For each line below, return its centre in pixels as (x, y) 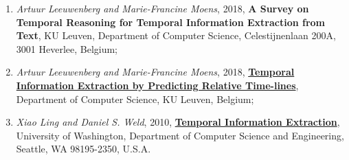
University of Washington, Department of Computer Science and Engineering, (180, 135)
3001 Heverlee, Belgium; (67, 48)
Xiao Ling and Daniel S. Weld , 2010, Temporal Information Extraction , (178, 122)
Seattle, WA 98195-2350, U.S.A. (83, 149)
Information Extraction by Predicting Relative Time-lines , (157, 85)
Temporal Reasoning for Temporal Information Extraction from (170, 22)
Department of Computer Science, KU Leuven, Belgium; (135, 99)
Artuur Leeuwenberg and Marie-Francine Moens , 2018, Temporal (155, 72)
